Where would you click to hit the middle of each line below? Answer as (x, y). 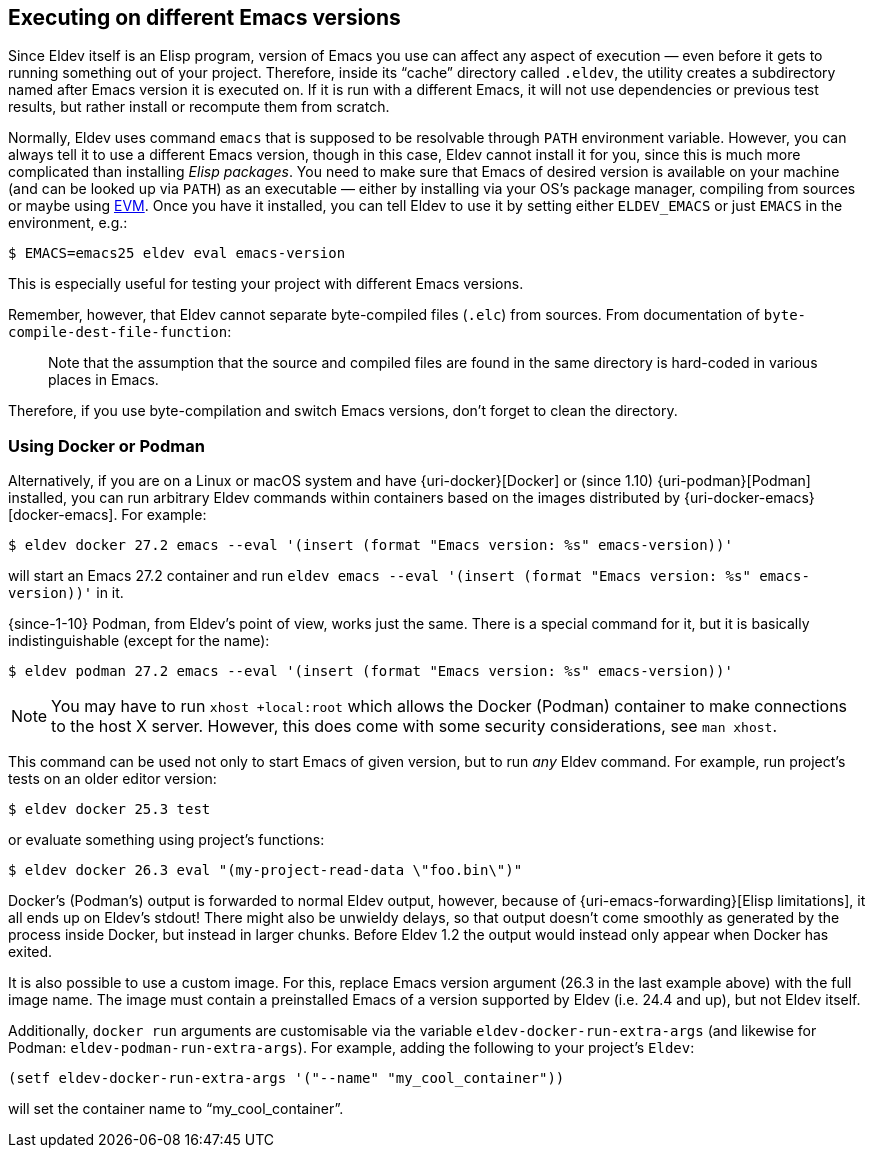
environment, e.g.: (68, 223)
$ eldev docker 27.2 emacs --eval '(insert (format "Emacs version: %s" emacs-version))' (370, 545)
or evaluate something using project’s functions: (166, 840)
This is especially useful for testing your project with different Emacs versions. (266, 284)
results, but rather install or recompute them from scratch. (199, 107)
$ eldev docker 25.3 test (109, 809)
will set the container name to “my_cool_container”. (176, 1109)
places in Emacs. (103, 380)
